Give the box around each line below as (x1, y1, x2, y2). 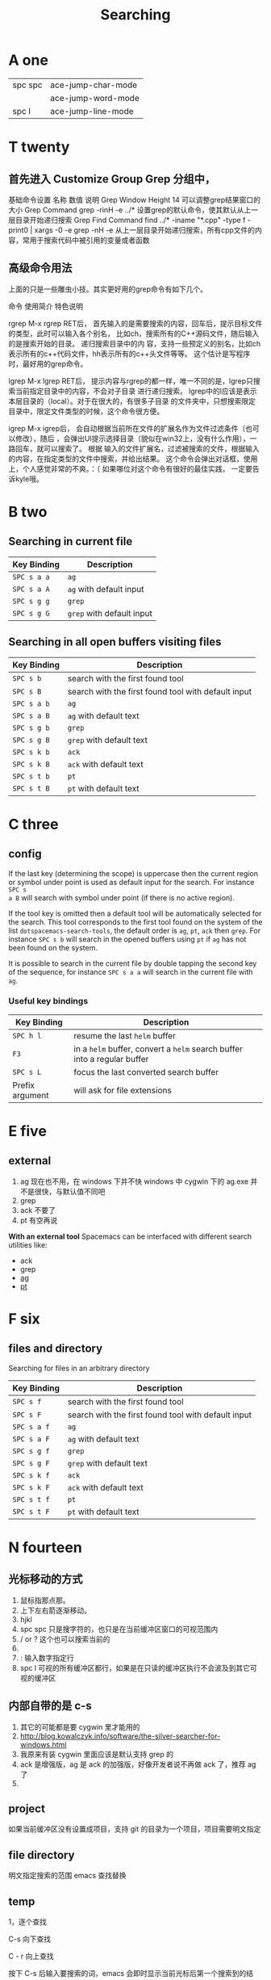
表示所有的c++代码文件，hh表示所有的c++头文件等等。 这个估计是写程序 (8, 349, 251, 359)
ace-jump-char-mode (50, 79, 138, 90)
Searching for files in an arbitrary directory (8, 1363, 150, 1373)
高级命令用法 (8, 261, 73, 275)
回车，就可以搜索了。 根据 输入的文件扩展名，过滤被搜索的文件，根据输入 (15, 443, 260, 453)
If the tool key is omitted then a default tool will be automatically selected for (8, 908, 262, 918)
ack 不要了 (19, 1205, 56, 1214)
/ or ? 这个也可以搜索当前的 (19, 1634, 110, 1644)
